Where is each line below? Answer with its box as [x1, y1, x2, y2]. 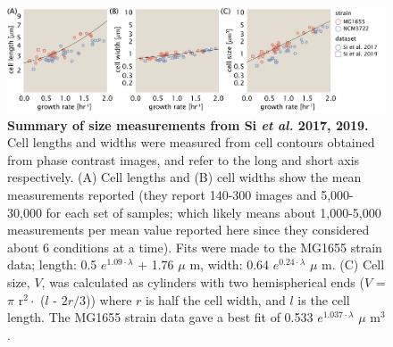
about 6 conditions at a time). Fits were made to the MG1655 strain [7, 237, 382, 256]
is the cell [297, 290, 350, 309]
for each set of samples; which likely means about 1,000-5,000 [46, 202, 381, 221]
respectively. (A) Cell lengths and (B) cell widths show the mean [7, 168, 362, 186]
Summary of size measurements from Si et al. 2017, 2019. [7, 115, 369, 134]
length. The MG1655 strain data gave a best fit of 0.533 [7, 308, 314, 326]
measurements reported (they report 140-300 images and [7, 186, 317, 204]
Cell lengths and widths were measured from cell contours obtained [7, 133, 375, 152]
